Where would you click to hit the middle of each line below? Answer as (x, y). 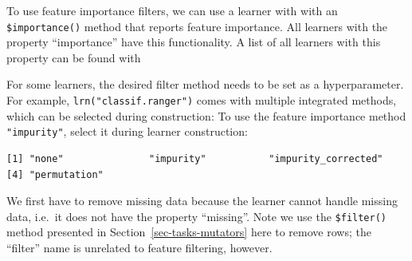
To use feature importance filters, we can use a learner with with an (172, 10)
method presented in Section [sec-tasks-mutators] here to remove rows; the (189, 232)
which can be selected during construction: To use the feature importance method (206, 115)
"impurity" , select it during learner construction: (127, 131)
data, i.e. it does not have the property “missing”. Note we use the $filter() (197, 216)
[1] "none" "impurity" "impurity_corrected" (195, 158)
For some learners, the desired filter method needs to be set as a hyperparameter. (205, 84)
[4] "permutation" (55, 174)
